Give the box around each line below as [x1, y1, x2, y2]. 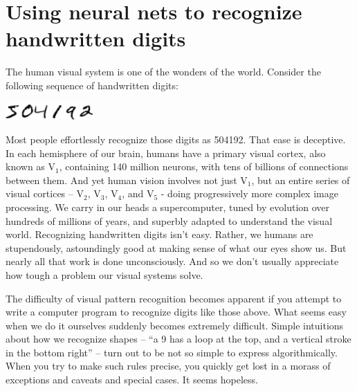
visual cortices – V [6, 186, 84, 201]
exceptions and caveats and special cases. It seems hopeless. [6, 372, 258, 387]
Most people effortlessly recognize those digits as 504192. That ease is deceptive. [6, 131, 346, 146]
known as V [6, 159, 56, 174]
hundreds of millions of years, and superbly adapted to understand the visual [6, 213, 333, 228]
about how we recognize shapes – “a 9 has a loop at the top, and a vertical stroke [6, 331, 351, 346]
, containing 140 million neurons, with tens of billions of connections [59, 159, 349, 174]
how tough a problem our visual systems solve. [6, 267, 203, 282]
